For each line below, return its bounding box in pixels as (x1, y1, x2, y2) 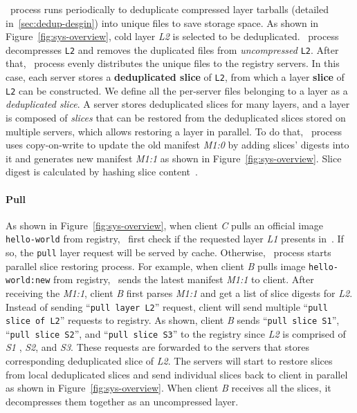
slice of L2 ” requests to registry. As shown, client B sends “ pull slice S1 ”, (6, 313, 340, 327)
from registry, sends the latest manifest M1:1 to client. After (53, 272, 314, 287)
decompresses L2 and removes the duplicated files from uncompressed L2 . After (6, 42, 339, 57)
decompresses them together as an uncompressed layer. (6, 394, 239, 408)
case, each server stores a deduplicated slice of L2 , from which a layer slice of (6, 70, 345, 84)
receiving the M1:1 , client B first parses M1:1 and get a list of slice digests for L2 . (6, 285, 353, 300)
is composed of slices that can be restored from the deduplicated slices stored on (6, 110, 346, 124)
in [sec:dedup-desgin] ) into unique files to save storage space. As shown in (6, 15, 319, 30)
